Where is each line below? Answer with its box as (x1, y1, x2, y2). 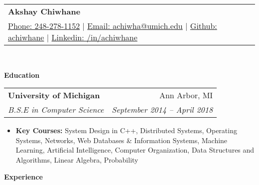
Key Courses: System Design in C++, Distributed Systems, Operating (15, 125, 237, 136)
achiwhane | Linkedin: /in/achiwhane (8, 31, 137, 43)
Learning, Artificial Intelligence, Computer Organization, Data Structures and (15, 145, 255, 155)
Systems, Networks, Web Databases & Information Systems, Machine (15, 135, 228, 145)
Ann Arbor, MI (159, 89, 213, 101)
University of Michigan (8, 89, 100, 101)
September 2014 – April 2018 (112, 104, 213, 116)
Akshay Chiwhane (8, 5, 81, 17)
